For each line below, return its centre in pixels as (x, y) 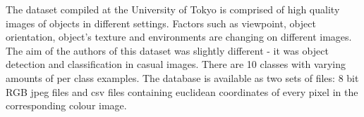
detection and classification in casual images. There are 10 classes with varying (176, 64)
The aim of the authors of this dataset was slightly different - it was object (167, 50)
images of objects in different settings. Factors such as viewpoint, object (161, 23)
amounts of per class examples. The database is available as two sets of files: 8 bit (182, 77)
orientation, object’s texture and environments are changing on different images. (179, 37)
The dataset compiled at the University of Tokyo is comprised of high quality (173, 9)
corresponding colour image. (66, 105)
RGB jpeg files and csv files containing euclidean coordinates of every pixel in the (182, 91)
